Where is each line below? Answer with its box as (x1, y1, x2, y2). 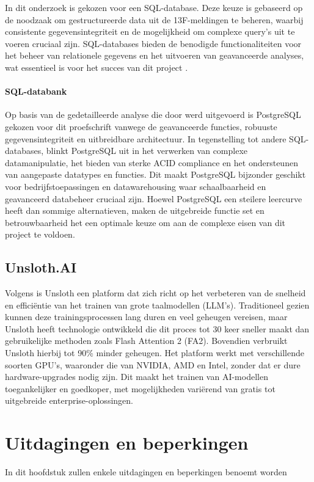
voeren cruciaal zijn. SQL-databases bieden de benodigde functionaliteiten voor (5, 37, 302, 49)
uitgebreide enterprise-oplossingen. (5, 394, 133, 407)
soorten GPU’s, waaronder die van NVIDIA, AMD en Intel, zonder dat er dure (5, 358, 301, 371)
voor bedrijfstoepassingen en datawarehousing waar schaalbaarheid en (5, 180, 266, 192)
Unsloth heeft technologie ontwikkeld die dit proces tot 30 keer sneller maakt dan (5, 322, 310, 335)
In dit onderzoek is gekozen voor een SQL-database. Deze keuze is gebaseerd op (5, 1, 303, 13)
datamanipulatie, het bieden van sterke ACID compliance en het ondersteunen (5, 156, 298, 169)
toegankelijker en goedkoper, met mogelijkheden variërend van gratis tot (5, 382, 276, 395)
